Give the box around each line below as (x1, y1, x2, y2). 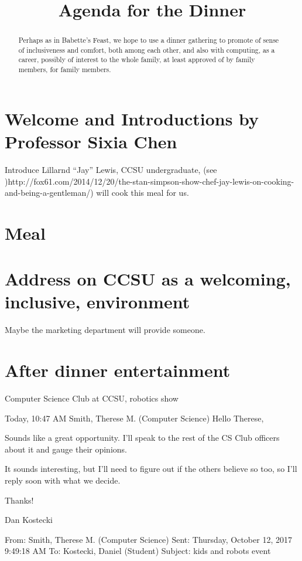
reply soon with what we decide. (5, 474, 121, 487)
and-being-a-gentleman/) (5, 186, 94, 199)
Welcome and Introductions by (5, 106, 259, 130)
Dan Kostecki (5, 514, 53, 526)
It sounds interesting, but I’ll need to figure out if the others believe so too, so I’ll (5, 463, 297, 475)
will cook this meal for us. (96, 186, 189, 199)
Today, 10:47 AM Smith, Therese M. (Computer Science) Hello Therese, (5, 412, 264, 424)
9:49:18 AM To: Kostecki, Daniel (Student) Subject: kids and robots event (5, 545, 271, 557)
